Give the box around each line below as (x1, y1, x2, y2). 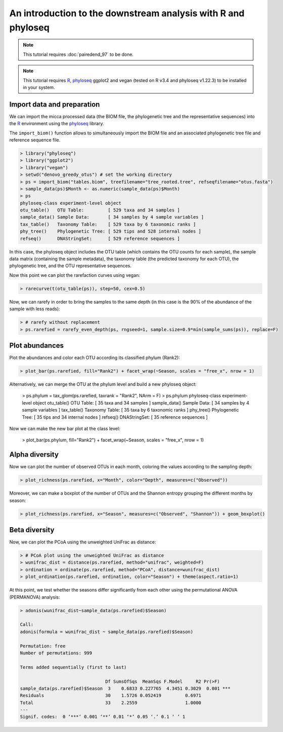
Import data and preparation (9, 100, 100, 108)
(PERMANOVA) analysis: (9, 594, 60, 600)
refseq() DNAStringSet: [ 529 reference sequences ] (20, 236, 180, 241)
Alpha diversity (9, 450, 59, 459)
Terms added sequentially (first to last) (20, 664, 127, 670)
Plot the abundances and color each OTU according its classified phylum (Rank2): (9, 355, 180, 361)
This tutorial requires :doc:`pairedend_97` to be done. (23, 51, 134, 57)
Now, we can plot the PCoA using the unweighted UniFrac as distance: (9, 539, 156, 545)
